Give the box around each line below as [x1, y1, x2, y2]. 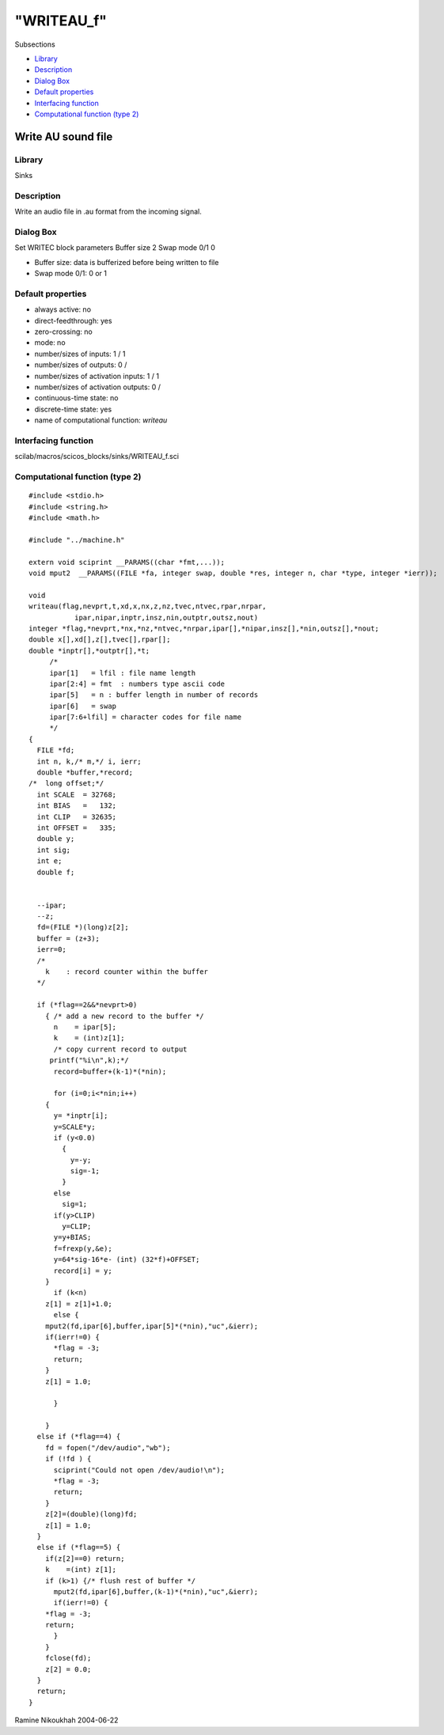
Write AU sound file [14, 130, 113, 143]
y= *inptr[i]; [53, 1112, 108, 1120]
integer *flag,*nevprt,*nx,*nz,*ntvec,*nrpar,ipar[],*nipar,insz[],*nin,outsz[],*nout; [28, 623, 380, 633]
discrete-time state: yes [34, 404, 112, 414]
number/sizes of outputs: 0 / [34, 360, 127, 369]
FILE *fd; [36, 746, 75, 755]
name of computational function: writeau [34, 415, 168, 425]
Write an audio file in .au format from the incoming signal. [14, 206, 202, 217]
